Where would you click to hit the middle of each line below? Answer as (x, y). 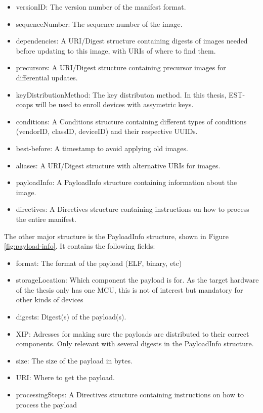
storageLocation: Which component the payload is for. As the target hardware (137, 280)
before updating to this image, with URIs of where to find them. (116, 50)
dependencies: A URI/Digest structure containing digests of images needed (132, 41)
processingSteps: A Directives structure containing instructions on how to (130, 395)
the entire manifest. (46, 219)
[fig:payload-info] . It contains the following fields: (80, 246)
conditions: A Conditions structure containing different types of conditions (131, 121)
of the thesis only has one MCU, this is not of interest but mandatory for (129, 289)
